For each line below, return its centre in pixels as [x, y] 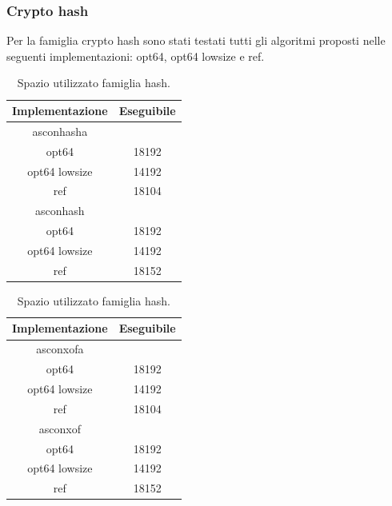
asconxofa [60, 349]
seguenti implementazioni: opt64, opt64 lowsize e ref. [136, 56]
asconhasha [60, 131]
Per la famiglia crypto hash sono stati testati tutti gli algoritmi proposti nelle [196, 40]
